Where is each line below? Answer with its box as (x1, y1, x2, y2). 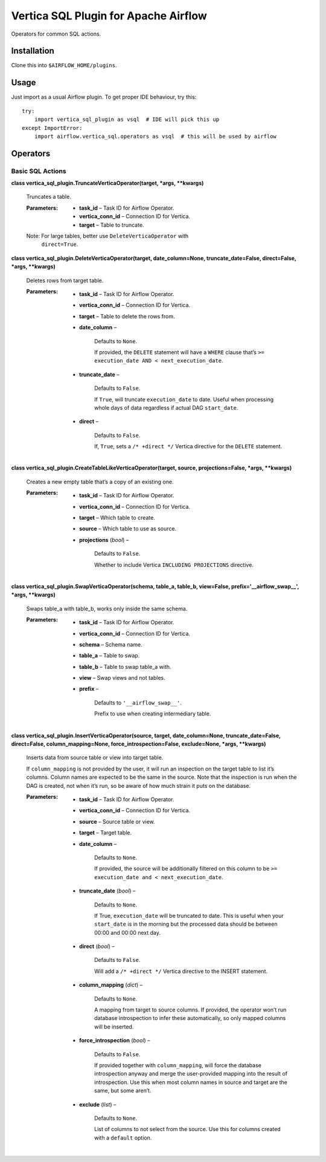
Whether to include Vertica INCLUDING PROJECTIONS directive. (94, 561, 254, 568)
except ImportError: (22, 124, 83, 131)
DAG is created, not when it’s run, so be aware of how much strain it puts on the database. (26, 782, 251, 789)
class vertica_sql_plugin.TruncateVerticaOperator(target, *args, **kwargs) (11, 179, 204, 187)
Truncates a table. (26, 193, 72, 201)
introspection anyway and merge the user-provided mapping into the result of (94, 1070, 288, 1077)
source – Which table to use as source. (79, 525, 177, 532)
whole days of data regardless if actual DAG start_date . (94, 404, 238, 411)
